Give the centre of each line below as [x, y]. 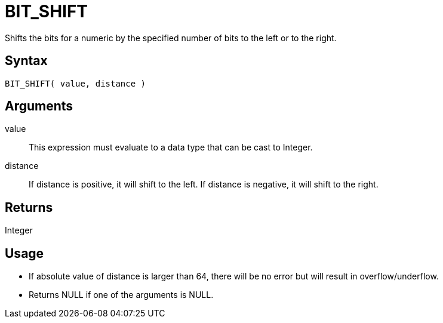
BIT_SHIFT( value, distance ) [76, 83]
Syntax [26, 61]
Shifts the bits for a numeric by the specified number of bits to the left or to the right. [171, 38]
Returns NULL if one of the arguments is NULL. [121, 295]
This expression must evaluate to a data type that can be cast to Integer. [171, 147]
